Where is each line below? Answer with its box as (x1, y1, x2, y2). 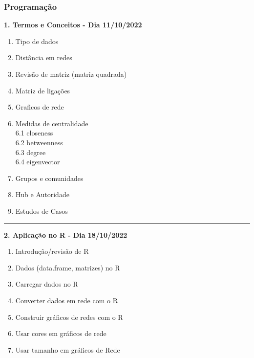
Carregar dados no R (15, 279, 78, 289)
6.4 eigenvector (15, 157, 60, 167)
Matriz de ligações (15, 85, 70, 95)
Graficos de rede (15, 102, 64, 112)
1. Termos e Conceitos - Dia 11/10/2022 (4, 20, 142, 30)
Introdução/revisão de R (15, 246, 89, 256)
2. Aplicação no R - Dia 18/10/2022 (4, 229, 127, 240)
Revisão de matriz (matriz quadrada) (15, 69, 127, 79)
